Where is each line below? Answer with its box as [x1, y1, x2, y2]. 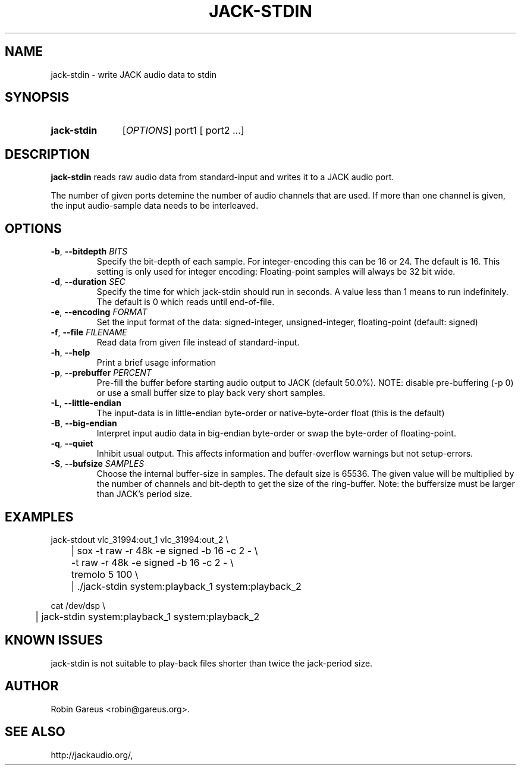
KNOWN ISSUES [5, 633, 103, 648]
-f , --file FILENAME [51, 327, 127, 338]
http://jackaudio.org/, [51, 749, 133, 760]
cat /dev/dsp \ [51, 600, 106, 611]
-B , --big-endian [51, 418, 117, 429]
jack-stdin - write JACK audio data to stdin [51, 69, 216, 80]
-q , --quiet [51, 438, 93, 449]
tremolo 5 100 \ [71, 568, 139, 580]
